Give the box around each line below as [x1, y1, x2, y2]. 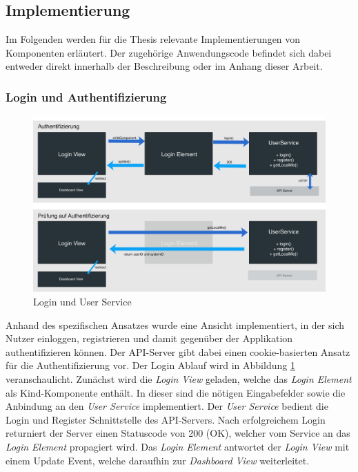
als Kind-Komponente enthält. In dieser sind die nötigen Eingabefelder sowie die [6, 385, 346, 399]
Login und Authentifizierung [6, 88, 167, 105]
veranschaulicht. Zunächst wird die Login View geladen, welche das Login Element [6, 372, 352, 386]
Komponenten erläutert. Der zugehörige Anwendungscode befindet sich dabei [6, 45, 332, 59]
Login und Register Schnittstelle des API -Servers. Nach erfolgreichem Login [6, 412, 326, 426]
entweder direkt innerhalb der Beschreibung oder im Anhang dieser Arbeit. [6, 59, 323, 73]
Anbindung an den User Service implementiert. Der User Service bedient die [6, 399, 328, 413]
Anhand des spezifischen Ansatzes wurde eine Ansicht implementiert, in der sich [6, 317, 345, 332]
